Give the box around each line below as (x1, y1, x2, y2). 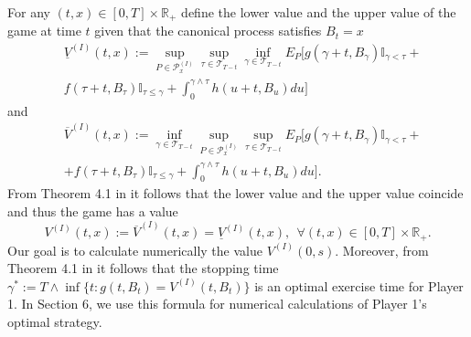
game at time (7, 21, 81, 40)
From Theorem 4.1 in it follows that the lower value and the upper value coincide (7, 184, 464, 203)
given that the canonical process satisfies (94, 21, 322, 40)
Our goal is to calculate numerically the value (7, 240, 262, 259)
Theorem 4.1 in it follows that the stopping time (7, 258, 279, 278)
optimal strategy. (7, 312, 102, 331)
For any (7, 3, 50, 21)
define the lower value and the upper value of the (181, 3, 456, 21)
